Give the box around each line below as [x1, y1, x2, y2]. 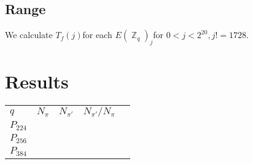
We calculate [5, 28, 53, 41]
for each [82, 28, 112, 41]
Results [5, 69, 69, 94]
